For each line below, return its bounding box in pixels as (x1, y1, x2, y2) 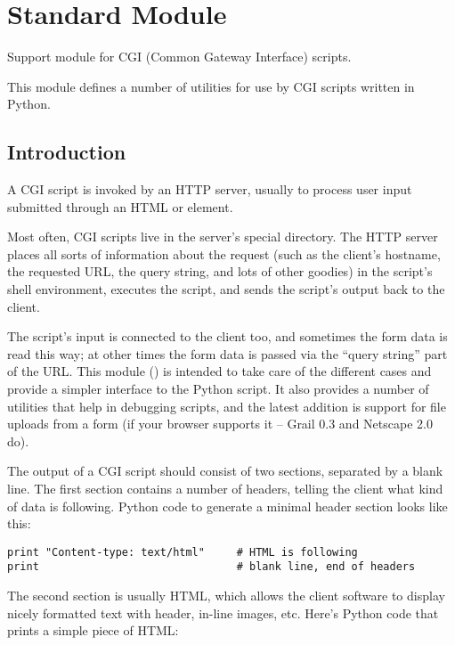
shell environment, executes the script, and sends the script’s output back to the (7, 280, 445, 298)
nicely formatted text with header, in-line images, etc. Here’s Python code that (7, 603, 439, 622)
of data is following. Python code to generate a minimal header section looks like (7, 496, 448, 515)
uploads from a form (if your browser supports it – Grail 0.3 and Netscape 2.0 (7, 414, 433, 433)
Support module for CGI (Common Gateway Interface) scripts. (7, 47, 352, 66)
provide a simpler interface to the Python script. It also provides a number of (7, 380, 429, 398)
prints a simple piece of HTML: (7, 621, 179, 640)
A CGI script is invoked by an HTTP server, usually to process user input (7, 180, 412, 199)
